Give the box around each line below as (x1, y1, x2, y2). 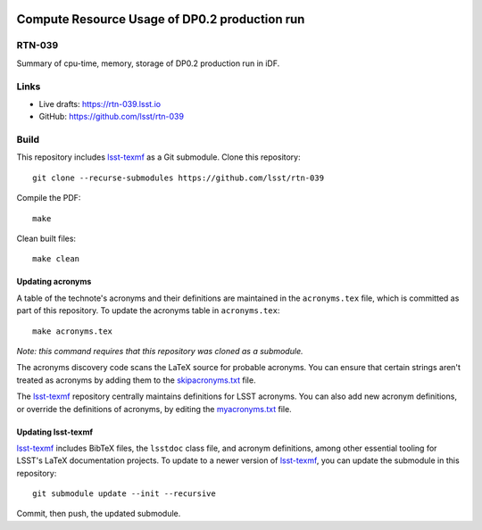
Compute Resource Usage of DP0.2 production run (16, 12, 305, 27)
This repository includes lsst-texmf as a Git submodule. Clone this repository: (16, 152, 301, 162)
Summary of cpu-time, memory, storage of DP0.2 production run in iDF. (16, 58, 280, 69)
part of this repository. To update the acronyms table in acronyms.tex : (16, 305, 280, 316)
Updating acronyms (16, 277, 92, 287)
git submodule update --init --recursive (32, 489, 216, 499)
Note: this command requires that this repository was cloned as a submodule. (16, 345, 303, 356)
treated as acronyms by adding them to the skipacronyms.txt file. (16, 375, 256, 385)
